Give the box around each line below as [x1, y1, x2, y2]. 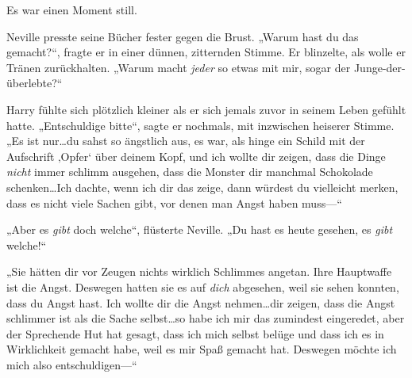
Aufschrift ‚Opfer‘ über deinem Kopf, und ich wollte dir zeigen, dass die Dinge [6, 147, 386, 164]
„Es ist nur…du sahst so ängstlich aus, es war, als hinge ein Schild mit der [6, 132, 365, 149]
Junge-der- [353, 59, 406, 75]
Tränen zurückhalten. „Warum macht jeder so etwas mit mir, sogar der [6, 59, 351, 75]
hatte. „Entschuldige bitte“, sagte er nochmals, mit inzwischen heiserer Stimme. [6, 116, 395, 133]
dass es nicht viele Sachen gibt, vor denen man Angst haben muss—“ [6, 194, 342, 211]
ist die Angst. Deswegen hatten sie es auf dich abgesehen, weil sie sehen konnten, [6, 278, 399, 295]
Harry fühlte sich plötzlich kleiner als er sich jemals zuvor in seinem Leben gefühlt [6, 101, 406, 117]
